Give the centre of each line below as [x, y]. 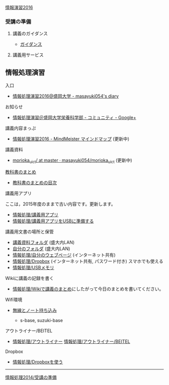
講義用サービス [28, 55]
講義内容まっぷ [21, 128]
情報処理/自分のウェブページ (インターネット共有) [64, 255]
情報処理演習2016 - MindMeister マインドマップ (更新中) [71, 139]
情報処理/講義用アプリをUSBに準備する [53, 221]
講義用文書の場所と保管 [29, 232]
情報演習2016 [19, 7]
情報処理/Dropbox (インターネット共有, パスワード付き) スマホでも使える [88, 261]
